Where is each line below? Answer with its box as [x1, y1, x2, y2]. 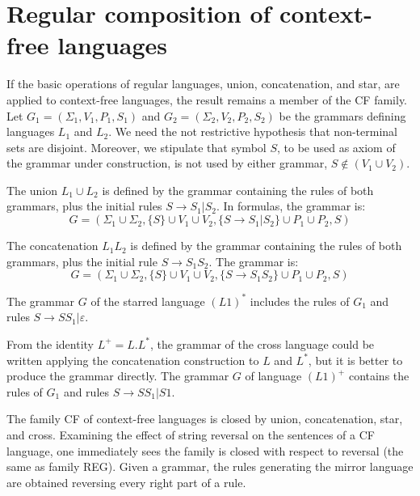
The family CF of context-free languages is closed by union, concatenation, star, [6, 410, 403, 427]
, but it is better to [308, 351, 403, 368]
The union [6, 181, 58, 198]
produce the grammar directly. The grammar [6, 367, 229, 384]
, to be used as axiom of [276, 138, 396, 155]
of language [245, 367, 302, 384]
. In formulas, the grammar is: [216, 197, 366, 214]
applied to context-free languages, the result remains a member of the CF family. [6, 91, 408, 108]
